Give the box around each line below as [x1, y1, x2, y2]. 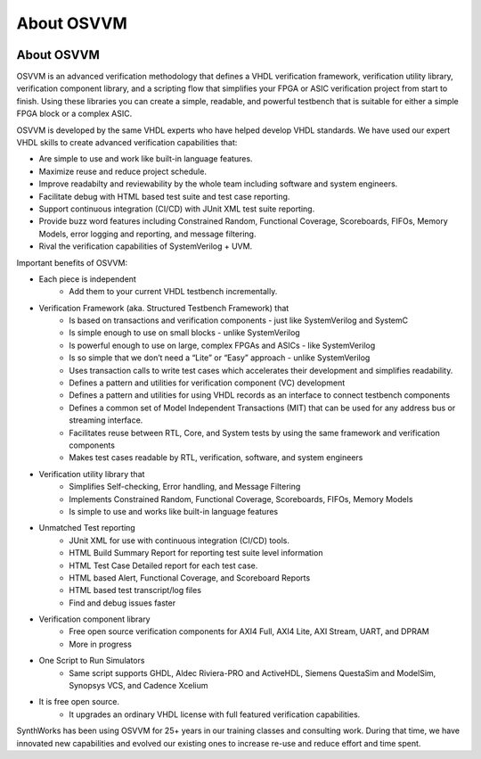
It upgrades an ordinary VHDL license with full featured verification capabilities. [69, 709, 361, 720]
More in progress [69, 639, 133, 649]
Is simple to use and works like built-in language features [69, 506, 279, 516]
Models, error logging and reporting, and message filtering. [38, 228, 257, 239]
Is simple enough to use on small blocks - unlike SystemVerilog [69, 327, 300, 338]
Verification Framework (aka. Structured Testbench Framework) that [38, 302, 289, 313]
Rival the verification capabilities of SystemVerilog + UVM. [38, 241, 253, 252]
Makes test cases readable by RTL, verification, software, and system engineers [69, 452, 363, 463]
